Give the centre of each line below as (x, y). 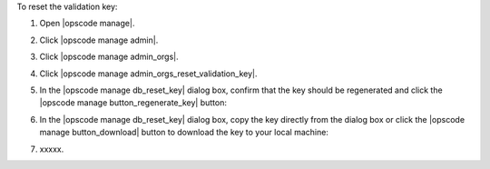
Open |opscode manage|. (87, 24)
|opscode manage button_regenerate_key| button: (133, 103)
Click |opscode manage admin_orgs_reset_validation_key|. (148, 74)
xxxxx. (52, 149)
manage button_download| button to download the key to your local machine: (184, 133)
